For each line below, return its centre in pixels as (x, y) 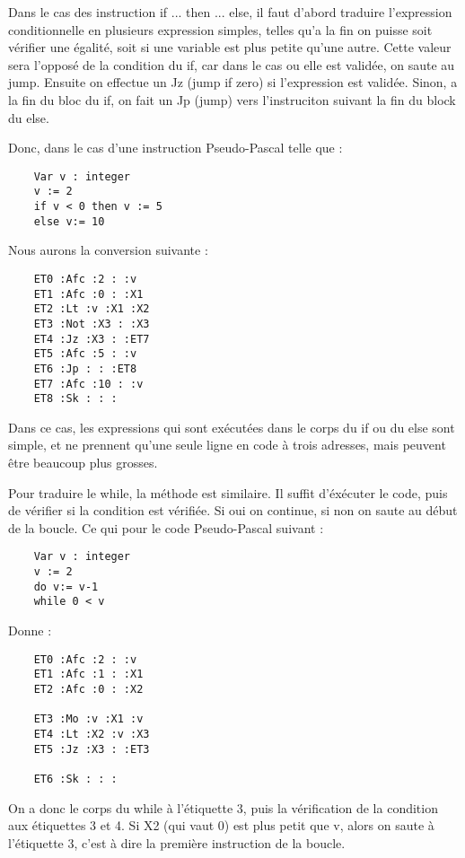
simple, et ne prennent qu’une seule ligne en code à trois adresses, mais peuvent (227, 445)
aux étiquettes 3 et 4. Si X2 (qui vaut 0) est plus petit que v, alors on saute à (221, 825)
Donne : (30, 630)
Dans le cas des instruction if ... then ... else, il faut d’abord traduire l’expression (230, 12)
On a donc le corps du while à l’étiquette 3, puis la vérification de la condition (223, 807)
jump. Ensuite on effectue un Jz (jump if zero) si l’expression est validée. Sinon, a (233, 82)
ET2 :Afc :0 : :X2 (88, 689)
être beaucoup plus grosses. (83, 463)
